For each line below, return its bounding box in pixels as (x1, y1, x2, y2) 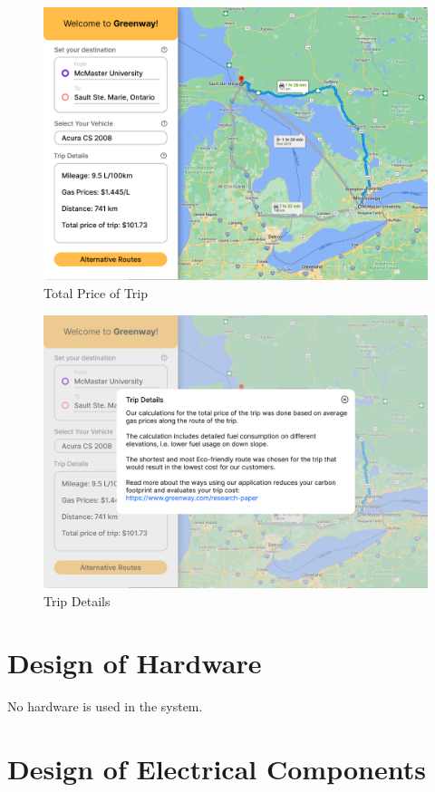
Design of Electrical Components (7, 750, 426, 787)
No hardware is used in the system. (7, 697, 203, 716)
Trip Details (43, 591, 111, 610)
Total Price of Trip (43, 284, 149, 303)
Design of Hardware (7, 644, 262, 681)
